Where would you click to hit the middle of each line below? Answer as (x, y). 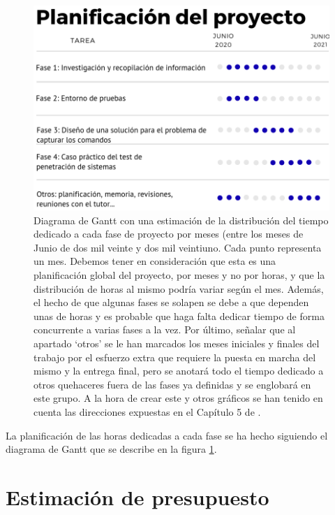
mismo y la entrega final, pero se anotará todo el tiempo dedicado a (179, 371)
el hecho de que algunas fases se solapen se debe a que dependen (171, 302)
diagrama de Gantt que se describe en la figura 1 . (111, 449)
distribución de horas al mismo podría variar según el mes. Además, (179, 288)
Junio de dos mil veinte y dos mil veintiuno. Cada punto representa (178, 247)
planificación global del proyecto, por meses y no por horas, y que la (179, 274)
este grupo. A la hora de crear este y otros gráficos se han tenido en (178, 398)
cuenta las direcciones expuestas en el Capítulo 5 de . (147, 411)
